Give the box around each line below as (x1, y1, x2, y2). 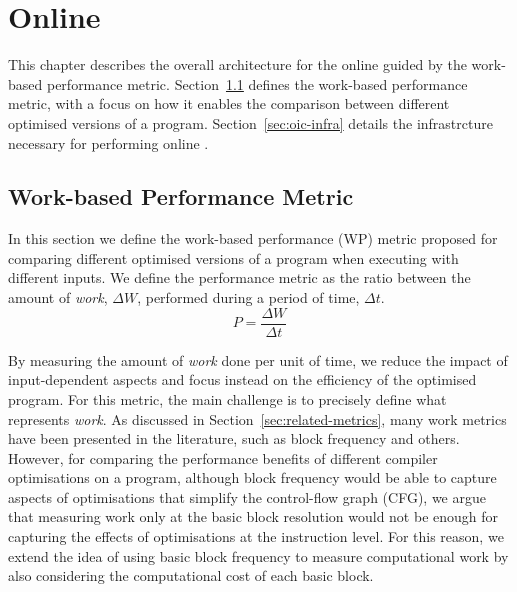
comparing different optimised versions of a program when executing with (8, 247, 459, 268)
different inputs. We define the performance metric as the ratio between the (8, 267, 471, 288)
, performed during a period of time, (137, 287, 360, 308)
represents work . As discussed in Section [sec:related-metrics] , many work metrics (8, 408, 507, 429)
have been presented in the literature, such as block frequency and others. (8, 428, 460, 449)
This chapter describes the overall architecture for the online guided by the (8, 54, 467, 75)
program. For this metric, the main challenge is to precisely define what (8, 388, 447, 409)
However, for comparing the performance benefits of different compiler (8, 447, 438, 468)
